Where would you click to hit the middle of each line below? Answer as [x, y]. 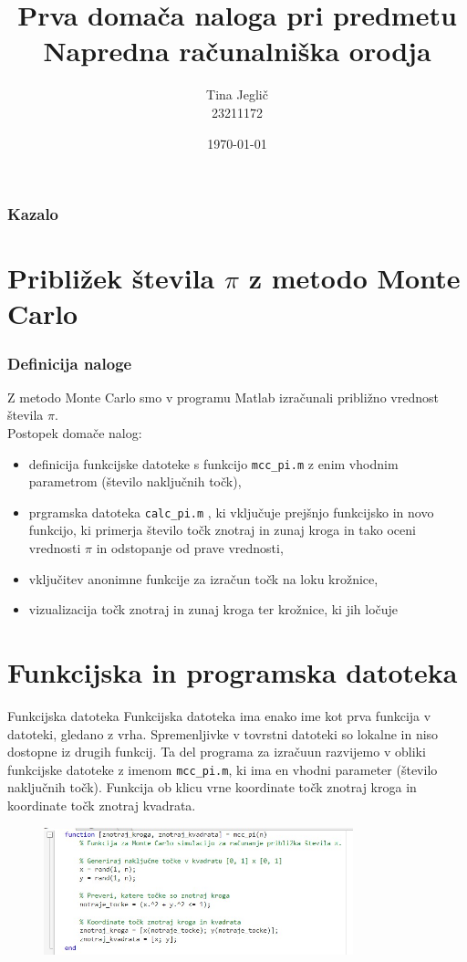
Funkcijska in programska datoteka [233, 672]
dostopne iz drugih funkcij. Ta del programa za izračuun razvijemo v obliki [217, 752]
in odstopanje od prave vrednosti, [190, 548]
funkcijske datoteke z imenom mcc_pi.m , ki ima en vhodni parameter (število [223, 769]
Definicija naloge [70, 363]
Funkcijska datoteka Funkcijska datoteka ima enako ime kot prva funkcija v [219, 715]
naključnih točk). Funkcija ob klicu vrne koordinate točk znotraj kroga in [212, 787]
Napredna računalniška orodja [237, 51]
